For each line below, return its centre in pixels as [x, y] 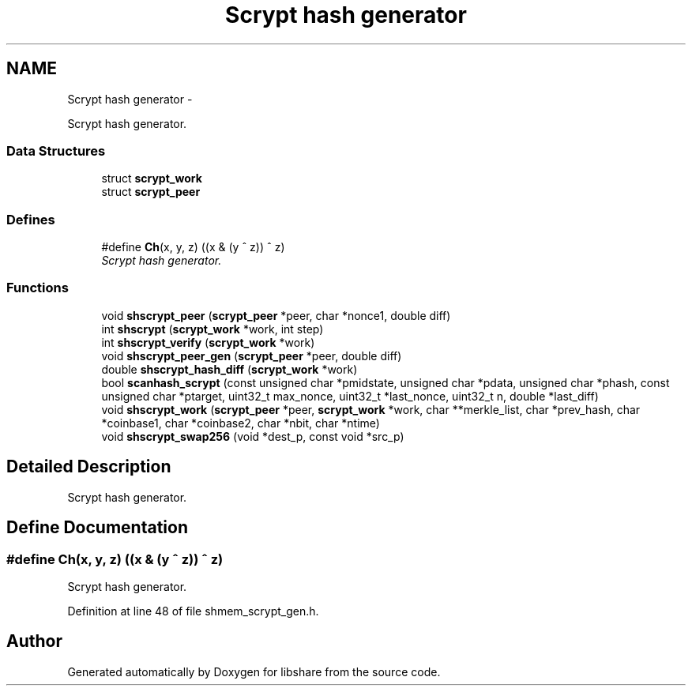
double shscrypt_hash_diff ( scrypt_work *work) [229, 369]
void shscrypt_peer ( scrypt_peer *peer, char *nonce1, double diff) [276, 315]
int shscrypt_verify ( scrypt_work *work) [208, 342]
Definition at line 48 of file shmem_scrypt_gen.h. [193, 611]
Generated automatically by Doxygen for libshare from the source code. [254, 671]
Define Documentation [97, 528]
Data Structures [56, 150]
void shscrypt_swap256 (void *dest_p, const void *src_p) [253, 436]
